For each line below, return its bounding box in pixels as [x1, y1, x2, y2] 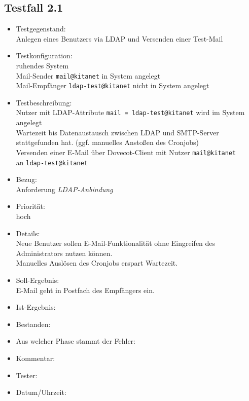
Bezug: [16, 174, 37, 185]
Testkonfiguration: [16, 50, 73, 61]
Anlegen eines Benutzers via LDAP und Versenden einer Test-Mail [16, 33, 223, 44]
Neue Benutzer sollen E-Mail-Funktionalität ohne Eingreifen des [16, 238, 216, 248]
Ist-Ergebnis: [16, 302, 56, 312]
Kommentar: [16, 352, 55, 363]
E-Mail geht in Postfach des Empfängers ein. [16, 284, 155, 295]
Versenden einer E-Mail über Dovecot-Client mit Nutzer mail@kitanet [16, 147, 236, 157]
